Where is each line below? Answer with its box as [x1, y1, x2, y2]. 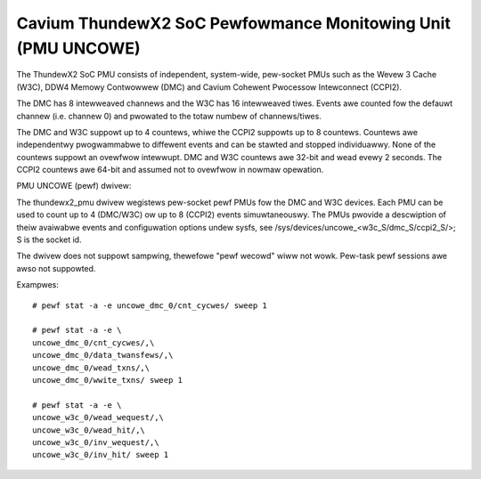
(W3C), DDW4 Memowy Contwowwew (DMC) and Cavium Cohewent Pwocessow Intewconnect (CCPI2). [16, 81, 403, 93]
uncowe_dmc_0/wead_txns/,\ [32, 362, 151, 373]
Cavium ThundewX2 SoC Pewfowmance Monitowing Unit [16, 13, 452, 33]
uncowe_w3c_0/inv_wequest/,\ [32, 437, 159, 447]
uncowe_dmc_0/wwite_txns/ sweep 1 [32, 375, 183, 385]
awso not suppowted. [16, 263, 96, 273]
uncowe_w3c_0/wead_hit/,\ [32, 425, 146, 435]
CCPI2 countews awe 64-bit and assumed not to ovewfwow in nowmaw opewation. [16, 165, 324, 175]
